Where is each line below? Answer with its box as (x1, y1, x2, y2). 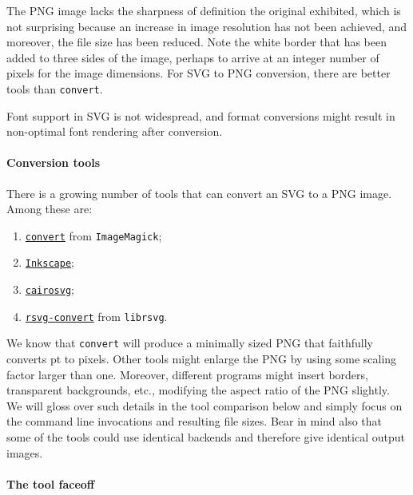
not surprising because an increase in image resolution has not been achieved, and (6, 18, 407, 34)
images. (6, 444, 43, 461)
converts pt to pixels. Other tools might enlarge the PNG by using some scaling (6, 350, 397, 367)
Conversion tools (6, 154, 101, 171)
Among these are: (6, 200, 93, 217)
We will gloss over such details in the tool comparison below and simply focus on (6, 397, 403, 414)
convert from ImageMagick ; (25, 227, 162, 244)
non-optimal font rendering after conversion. (6, 123, 223, 140)
